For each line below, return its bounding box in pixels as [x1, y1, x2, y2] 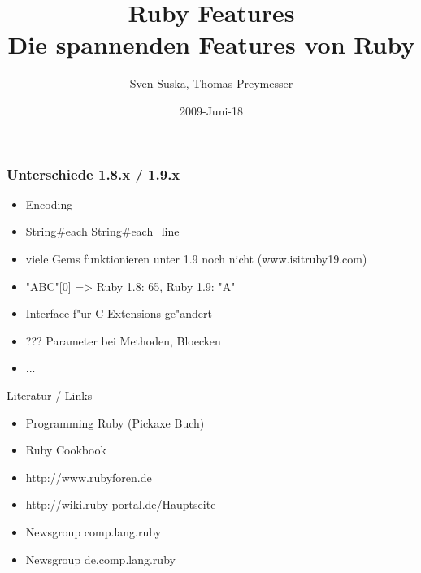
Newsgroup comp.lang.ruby [25, 523, 162, 540]
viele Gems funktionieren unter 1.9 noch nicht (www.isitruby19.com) [25, 250, 367, 267]
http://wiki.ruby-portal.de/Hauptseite [25, 496, 216, 513]
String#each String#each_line [25, 223, 180, 240]
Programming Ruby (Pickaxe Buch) [25, 414, 205, 431]
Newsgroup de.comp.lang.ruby [25, 550, 176, 567]
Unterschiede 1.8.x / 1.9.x [7, 163, 180, 184]
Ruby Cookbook [25, 441, 106, 458]
